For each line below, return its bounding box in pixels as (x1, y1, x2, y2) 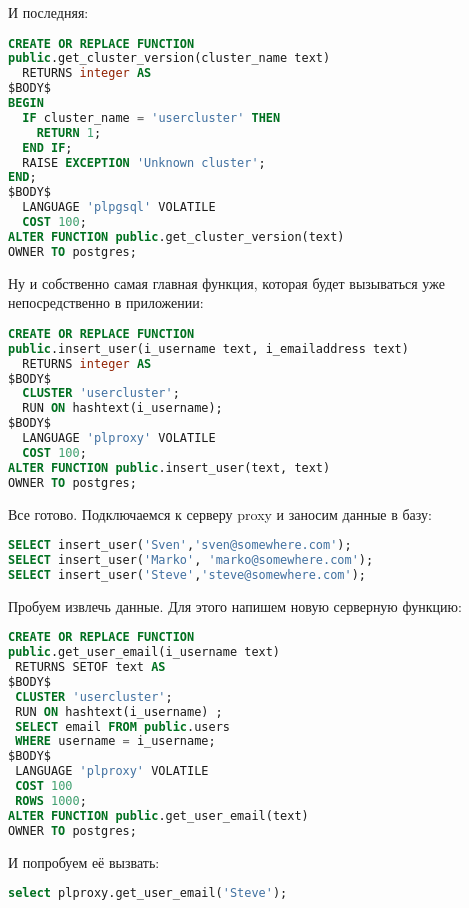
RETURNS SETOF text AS (15, 660, 166, 675)
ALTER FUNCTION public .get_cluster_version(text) (8, 229, 345, 244)
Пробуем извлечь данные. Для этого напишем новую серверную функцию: (8, 595, 462, 616)
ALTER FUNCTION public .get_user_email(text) (8, 808, 309, 823)
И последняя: (8, 2, 89, 22)
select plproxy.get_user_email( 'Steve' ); (8, 886, 288, 901)
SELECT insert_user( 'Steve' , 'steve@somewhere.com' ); (8, 567, 366, 582)
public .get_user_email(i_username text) (8, 645, 281, 660)
